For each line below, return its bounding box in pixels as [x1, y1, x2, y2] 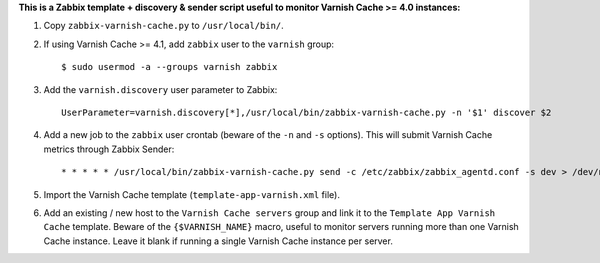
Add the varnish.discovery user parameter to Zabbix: [43, 83, 278, 95]
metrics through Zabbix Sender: [43, 143, 175, 155]
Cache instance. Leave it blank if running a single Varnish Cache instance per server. [43, 235, 394, 247]
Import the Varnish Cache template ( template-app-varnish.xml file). [43, 188, 340, 200]
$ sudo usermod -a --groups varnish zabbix [61, 61, 278, 73]
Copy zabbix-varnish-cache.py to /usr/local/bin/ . [43, 20, 284, 32]
